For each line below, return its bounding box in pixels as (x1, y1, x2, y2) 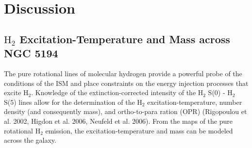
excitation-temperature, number (147, 97, 242, 107)
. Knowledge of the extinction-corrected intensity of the (31, 87, 196, 98)
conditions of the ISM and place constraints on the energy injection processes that (4, 78, 249, 88)
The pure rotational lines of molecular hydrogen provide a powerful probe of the (4, 68, 242, 78)
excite (4, 87, 21, 98)
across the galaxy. (4, 135, 56, 145)
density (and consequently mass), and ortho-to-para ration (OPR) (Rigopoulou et (4, 106, 247, 116)
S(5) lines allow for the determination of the (4, 97, 135, 107)
